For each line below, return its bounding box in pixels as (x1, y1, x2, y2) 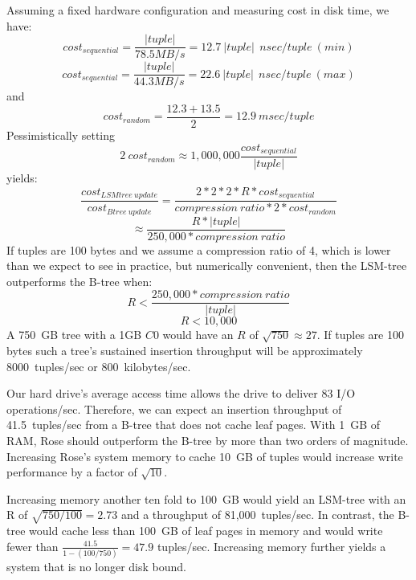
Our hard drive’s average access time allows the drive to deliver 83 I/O (6, 385, 356, 402)
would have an (162, 326, 234, 343)
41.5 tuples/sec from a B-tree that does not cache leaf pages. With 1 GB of (6, 416, 381, 433)
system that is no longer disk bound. (6, 558, 186, 575)
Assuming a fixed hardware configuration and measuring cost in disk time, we (6, 2, 389, 18)
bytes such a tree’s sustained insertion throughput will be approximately (6, 342, 363, 359)
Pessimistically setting (6, 126, 116, 143)
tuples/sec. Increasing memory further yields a (157, 537, 386, 554)
